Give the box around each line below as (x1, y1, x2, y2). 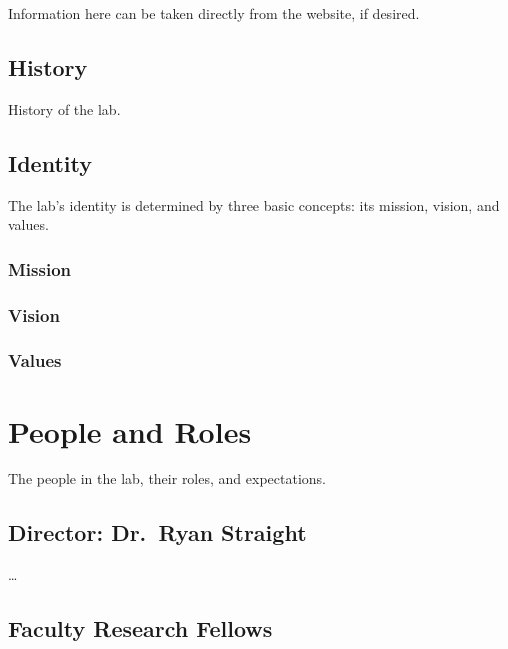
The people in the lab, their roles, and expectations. (8, 468, 326, 489)
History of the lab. (8, 98, 121, 119)
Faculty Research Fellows (8, 613, 273, 644)
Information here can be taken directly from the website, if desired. (8, 3, 420, 23)
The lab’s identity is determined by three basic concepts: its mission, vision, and (8, 194, 500, 215)
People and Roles (8, 410, 252, 451)
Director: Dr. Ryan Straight (8, 517, 307, 548)
